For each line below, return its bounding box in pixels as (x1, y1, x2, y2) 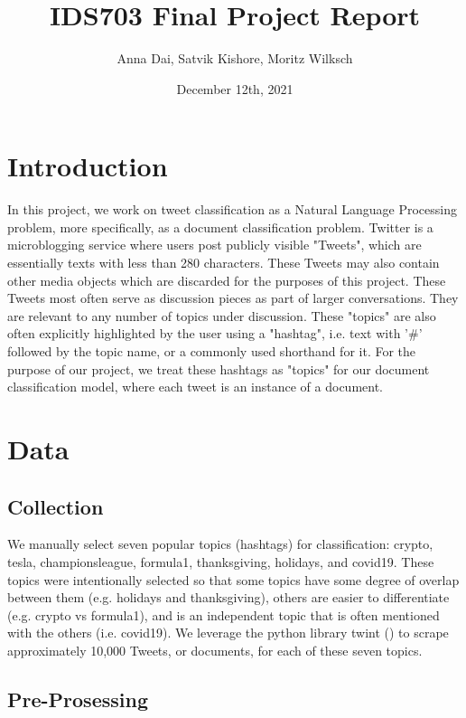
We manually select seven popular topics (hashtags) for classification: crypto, (7, 534, 433, 553)
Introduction (7, 147, 168, 184)
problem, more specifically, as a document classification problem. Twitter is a (7, 217, 433, 236)
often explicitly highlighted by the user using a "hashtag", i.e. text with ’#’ (7, 324, 423, 343)
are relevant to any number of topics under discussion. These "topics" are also (7, 306, 436, 325)
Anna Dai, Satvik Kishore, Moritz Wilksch (116, 49, 353, 68)
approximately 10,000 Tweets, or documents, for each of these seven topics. (7, 640, 423, 659)
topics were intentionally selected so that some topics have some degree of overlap (7, 570, 460, 589)
